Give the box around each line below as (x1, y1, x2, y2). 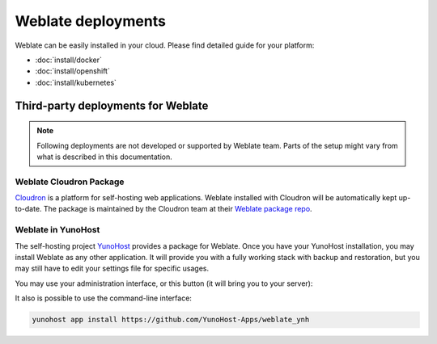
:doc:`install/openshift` (35, 66, 111, 76)
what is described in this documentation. (36, 152, 173, 162)
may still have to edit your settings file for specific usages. (15, 263, 210, 274)
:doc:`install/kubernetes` (35, 78, 117, 87)
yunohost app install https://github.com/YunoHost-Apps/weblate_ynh (32, 315, 310, 325)
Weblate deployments (15, 12, 166, 30)
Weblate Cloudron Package (15, 176, 125, 187)
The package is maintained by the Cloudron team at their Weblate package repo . (43, 204, 312, 214)
